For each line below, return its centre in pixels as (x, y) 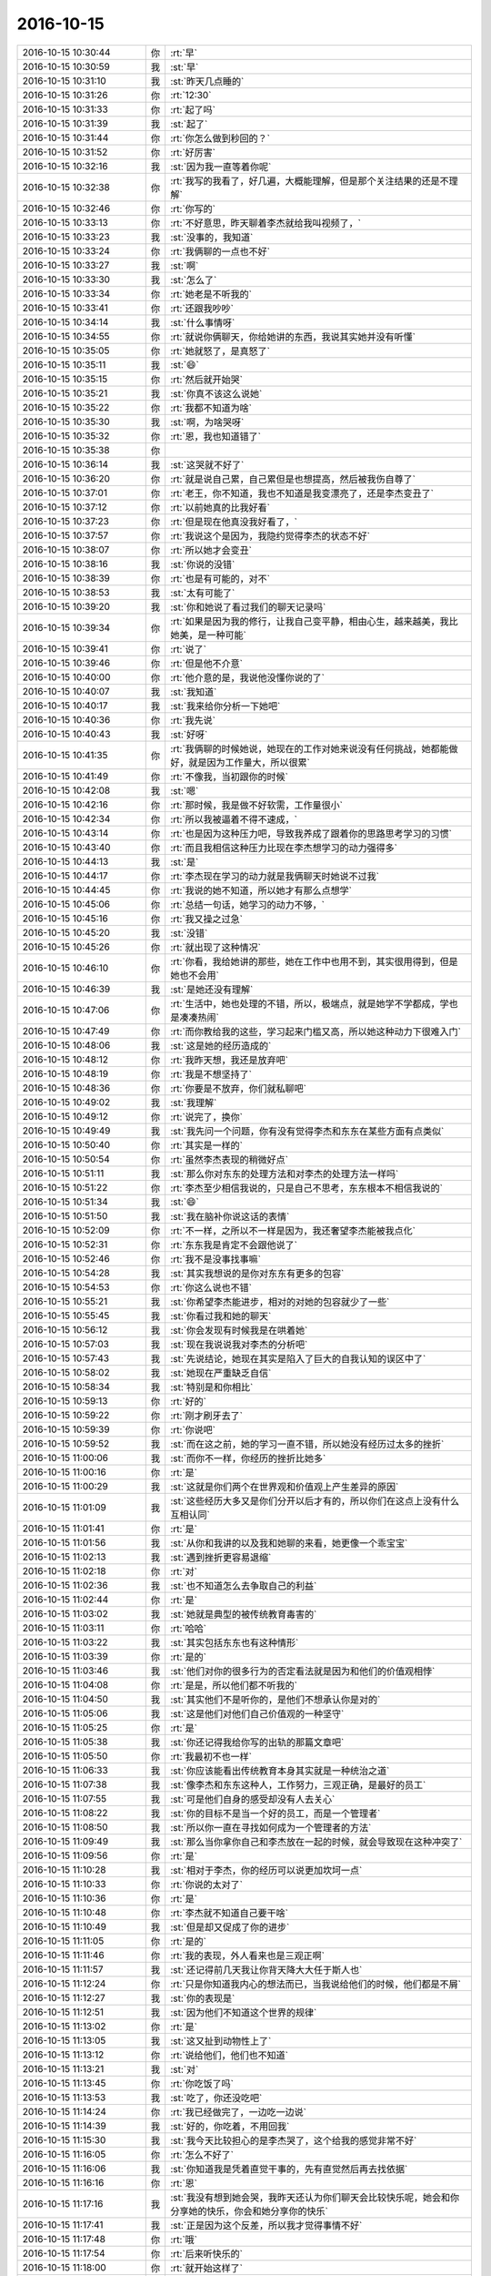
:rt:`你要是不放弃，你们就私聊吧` (238, 1088)
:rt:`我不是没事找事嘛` (215, 1259)
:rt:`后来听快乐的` (206, 2253)
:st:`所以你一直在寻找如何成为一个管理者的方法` (271, 1827)
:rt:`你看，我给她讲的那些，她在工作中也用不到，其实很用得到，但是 (314, 961)
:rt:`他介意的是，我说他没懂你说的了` (247, 677)
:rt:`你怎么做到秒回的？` (220, 138)
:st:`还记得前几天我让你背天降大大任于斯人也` (266, 1969)
